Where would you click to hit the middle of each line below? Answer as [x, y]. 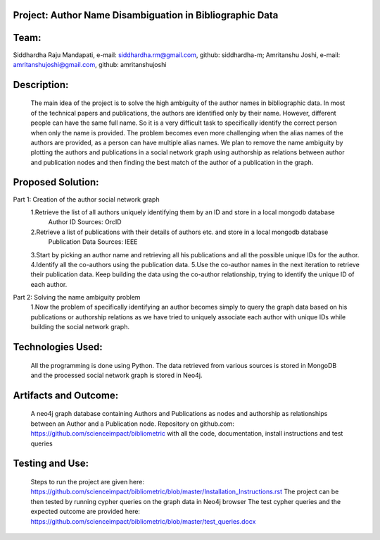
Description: [41, 85]
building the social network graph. [80, 327]
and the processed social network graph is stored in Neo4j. [116, 375]
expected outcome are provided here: [85, 512]
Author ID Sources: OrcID [85, 222]
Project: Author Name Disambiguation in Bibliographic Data [146, 15]
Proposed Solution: [56, 182]
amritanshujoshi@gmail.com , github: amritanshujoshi [90, 64]
